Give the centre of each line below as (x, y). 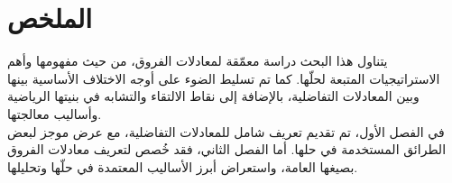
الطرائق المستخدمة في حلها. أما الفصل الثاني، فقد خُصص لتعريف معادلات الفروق (227, 149)
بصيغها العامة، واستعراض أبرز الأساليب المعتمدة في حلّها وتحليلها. (183, 166)
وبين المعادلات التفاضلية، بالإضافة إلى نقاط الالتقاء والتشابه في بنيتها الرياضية (213, 96)
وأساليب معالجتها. (55, 113)
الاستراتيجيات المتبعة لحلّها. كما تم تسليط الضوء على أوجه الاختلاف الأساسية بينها (224, 78)
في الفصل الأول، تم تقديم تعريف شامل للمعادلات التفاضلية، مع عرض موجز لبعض (226, 131)
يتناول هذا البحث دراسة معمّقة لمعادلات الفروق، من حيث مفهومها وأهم (198, 61)
